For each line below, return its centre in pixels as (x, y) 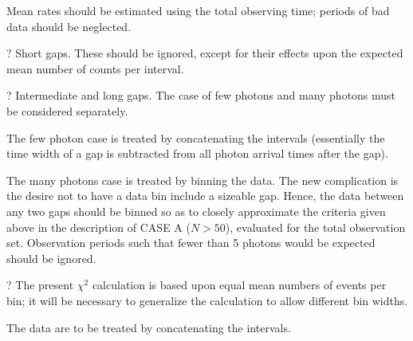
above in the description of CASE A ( (98, 227)
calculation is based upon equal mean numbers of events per (239, 285)
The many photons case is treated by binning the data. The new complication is (203, 180)
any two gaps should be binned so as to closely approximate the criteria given (196, 211)
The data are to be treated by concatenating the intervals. (149, 327)
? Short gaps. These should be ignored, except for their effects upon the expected (205, 53)
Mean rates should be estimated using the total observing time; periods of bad (198, 10)
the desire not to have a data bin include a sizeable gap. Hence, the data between (205, 196)
